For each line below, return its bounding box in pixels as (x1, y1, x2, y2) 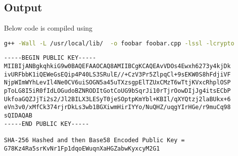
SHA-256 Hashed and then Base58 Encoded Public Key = (4, 137, 185, 144)
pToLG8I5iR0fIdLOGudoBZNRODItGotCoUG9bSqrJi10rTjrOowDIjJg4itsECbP (4, 87, 231, 95)
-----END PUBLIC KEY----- (4, 120, 89, 127)
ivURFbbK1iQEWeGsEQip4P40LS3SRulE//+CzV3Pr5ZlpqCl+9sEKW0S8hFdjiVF (4, 71, 231, 78)
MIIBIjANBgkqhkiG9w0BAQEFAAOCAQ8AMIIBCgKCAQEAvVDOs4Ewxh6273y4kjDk (4, 63, 231, 70)
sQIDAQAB (4, 112, 33, 119)
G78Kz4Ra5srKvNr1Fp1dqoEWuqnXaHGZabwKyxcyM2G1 (4, 145, 160, 152)
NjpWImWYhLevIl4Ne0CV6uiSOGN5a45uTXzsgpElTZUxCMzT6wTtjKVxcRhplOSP (4, 79, 231, 86)
